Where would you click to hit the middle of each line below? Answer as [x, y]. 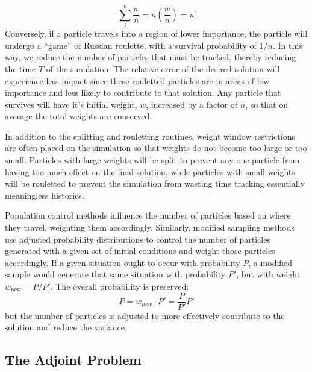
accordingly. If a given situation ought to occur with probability [123, 262]
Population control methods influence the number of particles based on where [148, 215]
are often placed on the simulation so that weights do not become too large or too [156, 148]
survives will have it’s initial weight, [71, 104]
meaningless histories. [45, 195]
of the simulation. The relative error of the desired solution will [163, 68]
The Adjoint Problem [73, 360]
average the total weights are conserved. [79, 116]
